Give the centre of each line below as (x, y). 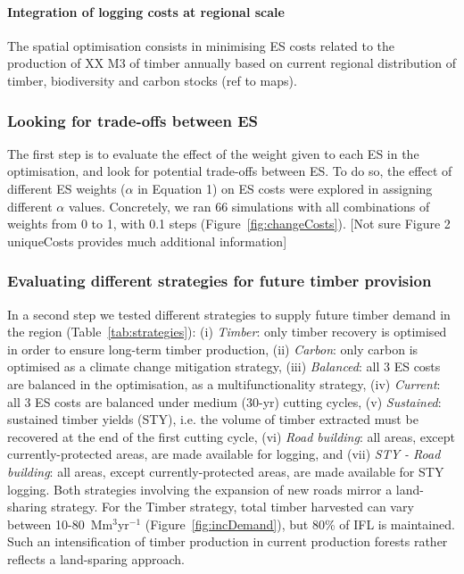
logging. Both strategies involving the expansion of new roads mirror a (200, 489)
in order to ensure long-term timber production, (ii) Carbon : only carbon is (213, 349)
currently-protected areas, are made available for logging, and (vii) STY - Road (224, 454)
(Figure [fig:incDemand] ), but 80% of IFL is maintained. (300, 524)
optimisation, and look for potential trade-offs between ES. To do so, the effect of (230, 171)
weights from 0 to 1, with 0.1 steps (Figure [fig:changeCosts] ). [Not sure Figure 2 (229, 224)
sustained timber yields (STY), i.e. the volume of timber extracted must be (213, 419)
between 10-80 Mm (60, 524)
